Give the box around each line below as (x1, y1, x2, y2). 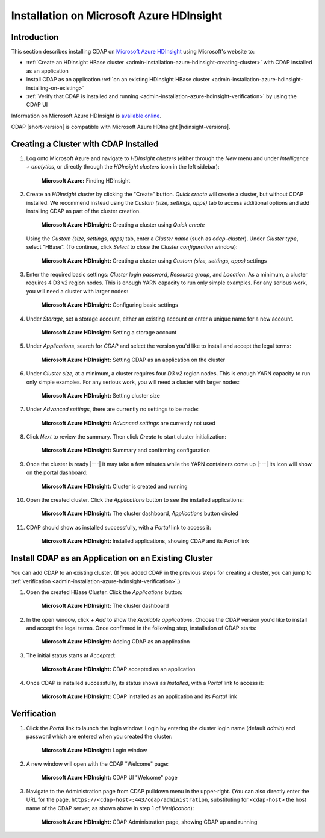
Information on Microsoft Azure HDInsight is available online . (11, 112, 162, 119)
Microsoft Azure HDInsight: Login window (41, 746, 147, 754)
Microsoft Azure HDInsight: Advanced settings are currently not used (41, 419, 216, 427)
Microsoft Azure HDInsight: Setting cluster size (41, 392, 161, 399)
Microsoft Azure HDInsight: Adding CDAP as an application (41, 638, 190, 645)
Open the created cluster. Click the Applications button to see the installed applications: (26, 496, 244, 504)
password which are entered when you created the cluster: (26, 733, 173, 740)
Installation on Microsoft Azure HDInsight (11, 9, 223, 22)
